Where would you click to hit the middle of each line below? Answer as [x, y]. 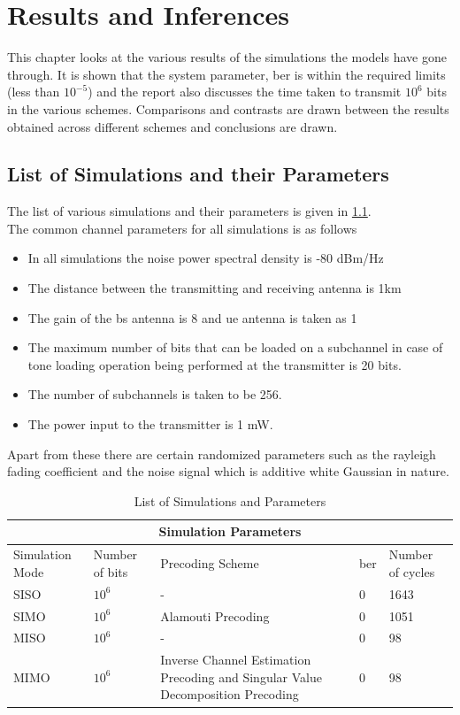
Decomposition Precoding [230, 694]
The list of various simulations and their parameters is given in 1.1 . [189, 211]
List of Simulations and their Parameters [198, 174]
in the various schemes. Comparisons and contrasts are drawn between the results [228, 108]
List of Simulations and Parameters [230, 500]
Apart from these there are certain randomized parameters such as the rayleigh [222, 454]
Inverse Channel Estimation [236, 660]
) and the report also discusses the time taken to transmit [245, 92]
